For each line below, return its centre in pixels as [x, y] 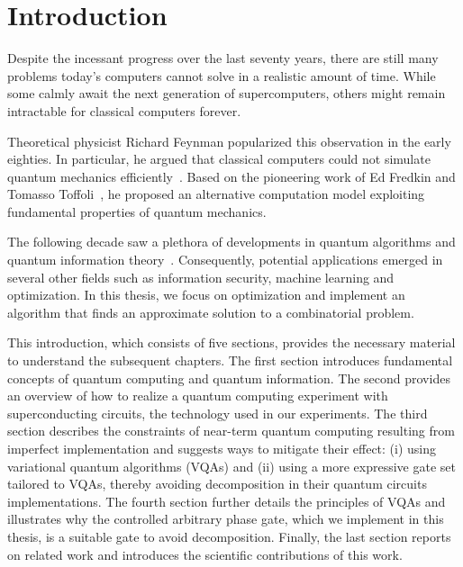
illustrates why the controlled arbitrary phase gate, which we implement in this [226, 519]
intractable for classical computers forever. [124, 110]
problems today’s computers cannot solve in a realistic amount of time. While [222, 75]
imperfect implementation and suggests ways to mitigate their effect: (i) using [222, 448]
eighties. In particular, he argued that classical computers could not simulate [219, 159]
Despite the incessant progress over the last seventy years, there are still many [223, 58]
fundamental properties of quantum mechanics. [137, 211]
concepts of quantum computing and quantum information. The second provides [229, 378]
